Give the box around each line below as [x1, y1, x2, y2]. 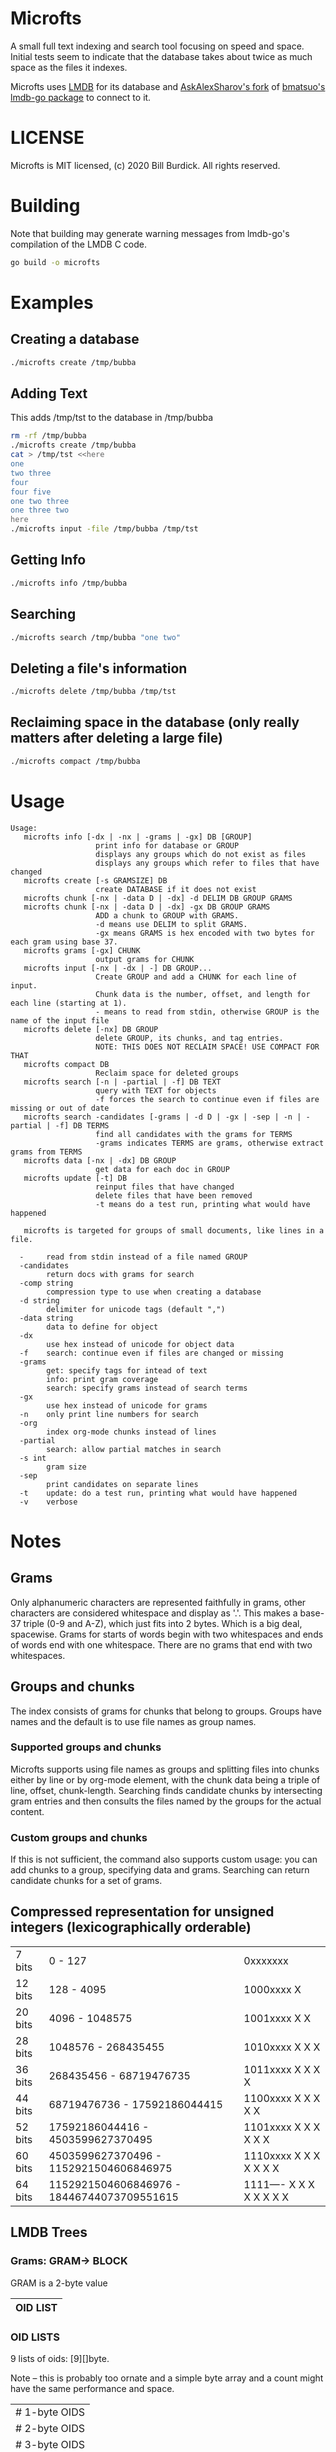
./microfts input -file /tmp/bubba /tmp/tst [10, 524, 199, 534]
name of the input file [10, 1015, 110, 1026]
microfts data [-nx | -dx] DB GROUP [23, 1155, 177, 1166]
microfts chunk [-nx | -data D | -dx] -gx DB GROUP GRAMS [23, 902, 271, 912]
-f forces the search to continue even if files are [95, 1094, 320, 1104]
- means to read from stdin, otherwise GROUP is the [95, 1007, 320, 1017]
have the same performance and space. [10, 2382, 175, 2394]
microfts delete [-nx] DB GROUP [23, 1024, 159, 1034]
